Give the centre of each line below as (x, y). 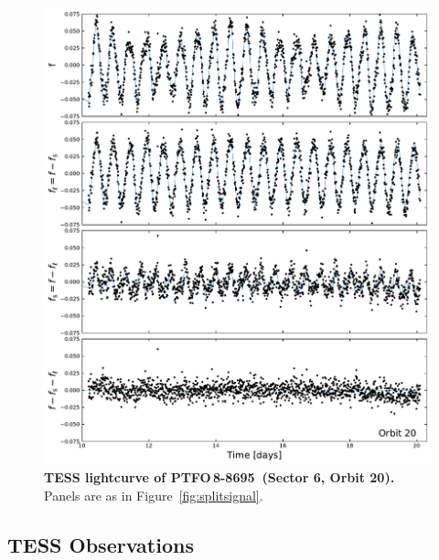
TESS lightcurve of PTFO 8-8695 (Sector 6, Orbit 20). (219, 477)
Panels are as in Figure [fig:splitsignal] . (154, 495)
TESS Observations (101, 544)
